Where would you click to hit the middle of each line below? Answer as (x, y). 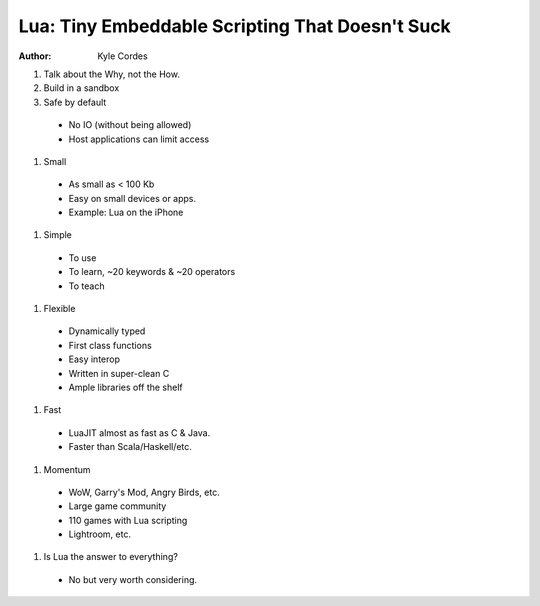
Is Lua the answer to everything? (111, 557)
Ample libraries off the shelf (126, 387)
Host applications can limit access (139, 139)
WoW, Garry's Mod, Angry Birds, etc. (144, 492)
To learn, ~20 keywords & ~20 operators (152, 272)
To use (82, 257)
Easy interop (94, 359)
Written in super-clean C (119, 373)
